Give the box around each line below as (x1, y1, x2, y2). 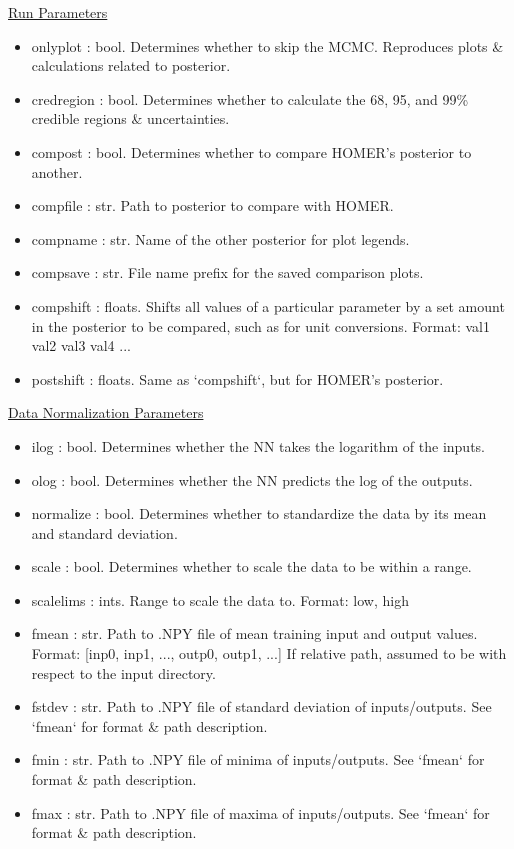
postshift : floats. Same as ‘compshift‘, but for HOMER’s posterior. (31, 368, 444, 389)
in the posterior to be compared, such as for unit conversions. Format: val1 (31, 315, 490, 336)
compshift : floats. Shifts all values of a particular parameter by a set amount (31, 295, 505, 316)
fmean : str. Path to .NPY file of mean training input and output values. (31, 623, 478, 644)
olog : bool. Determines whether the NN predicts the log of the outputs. (31, 469, 473, 490)
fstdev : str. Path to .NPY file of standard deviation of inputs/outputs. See (31, 696, 492, 717)
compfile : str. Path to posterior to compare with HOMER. (31, 195, 394, 216)
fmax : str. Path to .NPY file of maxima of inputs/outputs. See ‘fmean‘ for (31, 802, 490, 823)
